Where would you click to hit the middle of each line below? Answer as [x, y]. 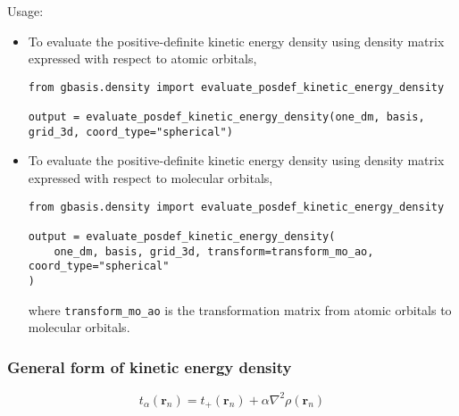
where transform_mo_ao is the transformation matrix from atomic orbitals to [240, 309]
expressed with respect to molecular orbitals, [150, 178]
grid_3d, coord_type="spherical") [130, 132]
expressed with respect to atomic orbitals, [142, 58]
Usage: [25, 11]
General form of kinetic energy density [150, 366]
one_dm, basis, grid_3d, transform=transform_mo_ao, [214, 251]
